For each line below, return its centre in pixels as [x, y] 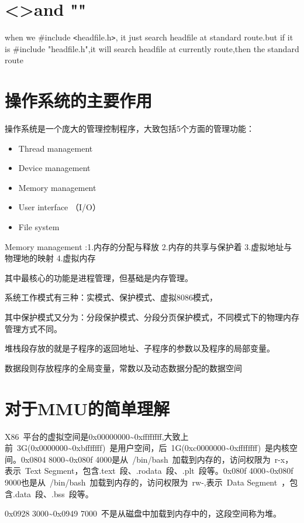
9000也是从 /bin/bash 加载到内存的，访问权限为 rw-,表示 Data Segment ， [147, 482]
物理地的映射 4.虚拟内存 [50, 258]
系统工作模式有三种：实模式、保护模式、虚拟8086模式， [111, 297]
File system [39, 227]
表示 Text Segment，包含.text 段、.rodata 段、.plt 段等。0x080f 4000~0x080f [149, 471]
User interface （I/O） [59, 207]
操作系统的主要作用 [79, 100]
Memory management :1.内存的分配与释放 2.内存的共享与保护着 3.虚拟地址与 [148, 246]
